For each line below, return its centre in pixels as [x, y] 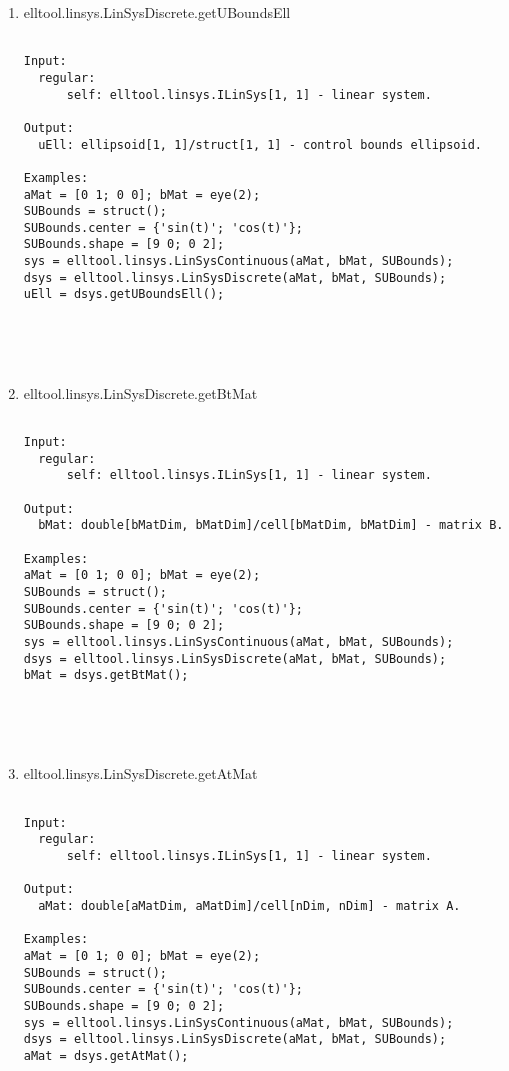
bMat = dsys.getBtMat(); [106, 675]
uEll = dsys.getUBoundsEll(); [124, 294]
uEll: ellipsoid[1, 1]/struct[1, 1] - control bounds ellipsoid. [260, 144]
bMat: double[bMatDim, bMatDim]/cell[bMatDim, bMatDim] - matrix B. [271, 525]
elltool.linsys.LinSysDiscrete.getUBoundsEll [157, 12]
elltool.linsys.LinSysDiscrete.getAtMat [140, 773]
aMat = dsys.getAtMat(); [106, 1055]
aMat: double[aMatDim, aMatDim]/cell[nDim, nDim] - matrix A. [249, 905]
